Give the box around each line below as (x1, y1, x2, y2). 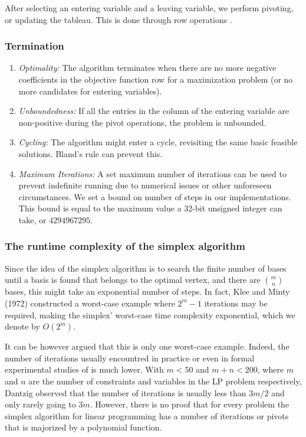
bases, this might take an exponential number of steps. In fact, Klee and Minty (5, 285, 290, 298)
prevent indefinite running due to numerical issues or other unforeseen (18, 179, 272, 191)
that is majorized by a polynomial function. (5, 421, 162, 433)
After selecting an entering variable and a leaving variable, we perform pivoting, (5, 2, 294, 14)
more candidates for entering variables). (18, 84, 162, 97)
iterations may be (204, 296, 268, 309)
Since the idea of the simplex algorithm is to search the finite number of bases (5, 262, 287, 274)
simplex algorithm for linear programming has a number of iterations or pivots (5, 409, 289, 422)
